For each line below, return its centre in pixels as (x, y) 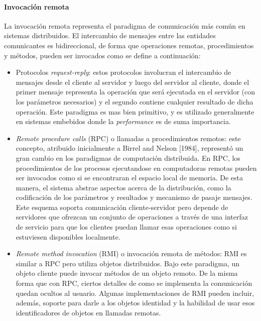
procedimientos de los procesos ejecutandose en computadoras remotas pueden (136, 168)
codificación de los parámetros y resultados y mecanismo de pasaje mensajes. (134, 197)
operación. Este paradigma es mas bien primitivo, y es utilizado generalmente (135, 111)
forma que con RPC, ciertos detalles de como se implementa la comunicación (134, 283)
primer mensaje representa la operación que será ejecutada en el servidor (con (135, 92)
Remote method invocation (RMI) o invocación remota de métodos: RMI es (131, 253)
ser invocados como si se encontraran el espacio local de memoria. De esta (129, 178)
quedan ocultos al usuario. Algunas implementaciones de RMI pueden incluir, (135, 293)
